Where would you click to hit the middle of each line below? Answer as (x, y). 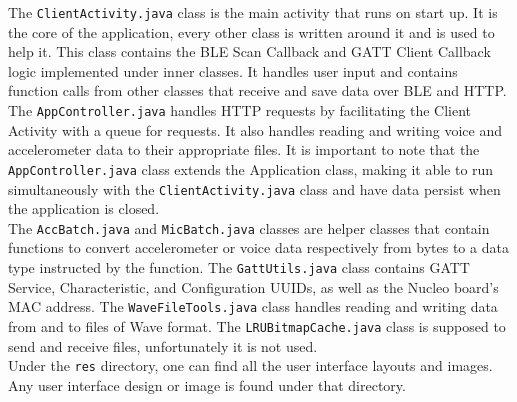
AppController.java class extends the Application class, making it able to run (251, 168)
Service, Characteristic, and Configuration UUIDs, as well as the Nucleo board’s (253, 286)
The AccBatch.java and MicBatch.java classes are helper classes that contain (249, 227)
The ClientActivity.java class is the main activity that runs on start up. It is (253, 12)
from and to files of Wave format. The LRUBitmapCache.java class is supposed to (257, 325)
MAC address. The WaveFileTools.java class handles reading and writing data (253, 306)
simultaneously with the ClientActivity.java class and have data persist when (254, 188)
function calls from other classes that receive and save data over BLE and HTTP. (257, 90)
